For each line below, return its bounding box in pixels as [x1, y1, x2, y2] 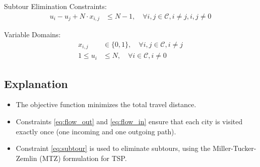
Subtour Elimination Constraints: [4, 1, 107, 11]
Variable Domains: [4, 29, 61, 40]
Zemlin [16, 152, 37, 163]
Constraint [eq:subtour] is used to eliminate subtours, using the [16, 143, 211, 153]
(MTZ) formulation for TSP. [39, 152, 127, 163]
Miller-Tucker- [212, 143, 256, 153]
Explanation [4, 75, 68, 91]
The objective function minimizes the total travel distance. [16, 99, 196, 110]
